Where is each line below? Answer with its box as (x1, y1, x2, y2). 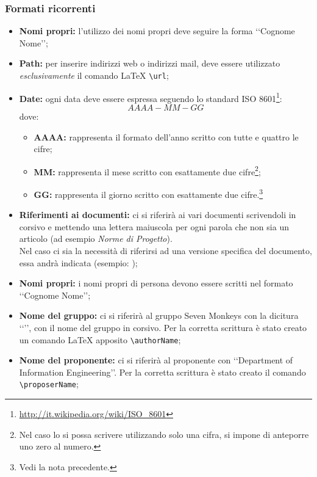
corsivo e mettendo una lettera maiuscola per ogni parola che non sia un (19, 220, 289, 233)
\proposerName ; (19, 377, 79, 390)
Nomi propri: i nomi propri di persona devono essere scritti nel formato (19, 277, 293, 289)
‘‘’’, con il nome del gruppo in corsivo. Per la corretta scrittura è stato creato (19, 321, 307, 333)
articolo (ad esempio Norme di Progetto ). (19, 232, 173, 245)
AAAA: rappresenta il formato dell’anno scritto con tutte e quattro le (34, 130, 299, 143)
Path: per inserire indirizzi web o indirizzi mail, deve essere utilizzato (19, 57, 280, 70)
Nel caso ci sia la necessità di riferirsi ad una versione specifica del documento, (19, 244, 312, 257)
